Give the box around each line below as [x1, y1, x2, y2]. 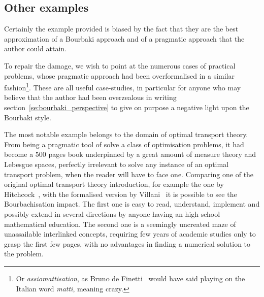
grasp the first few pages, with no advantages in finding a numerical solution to [4, 238, 251, 249]
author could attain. [4, 43, 67, 54]
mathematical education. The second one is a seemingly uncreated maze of [4, 218, 236, 229]
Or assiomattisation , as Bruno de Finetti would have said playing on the [16, 273, 245, 283]
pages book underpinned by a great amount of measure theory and [48, 149, 256, 159]
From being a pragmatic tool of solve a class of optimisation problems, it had [4, 139, 244, 149]
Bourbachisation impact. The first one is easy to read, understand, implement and [4, 199, 260, 209]
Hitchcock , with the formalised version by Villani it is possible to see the [4, 188, 237, 199]
